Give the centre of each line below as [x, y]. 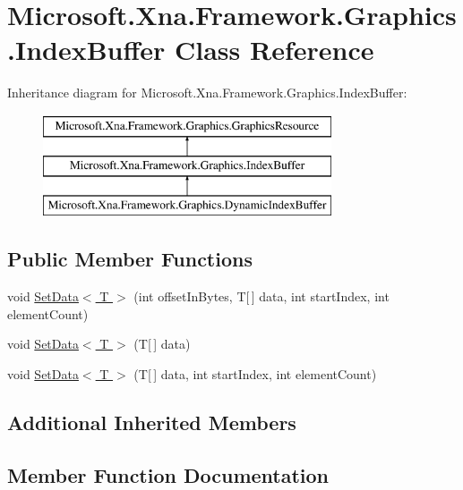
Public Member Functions [130, 259]
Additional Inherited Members [152, 422]
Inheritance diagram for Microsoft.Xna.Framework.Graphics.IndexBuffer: [207, 93]
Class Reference [274, 50]
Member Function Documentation [168, 474]
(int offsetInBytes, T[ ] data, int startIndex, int [262, 296]
